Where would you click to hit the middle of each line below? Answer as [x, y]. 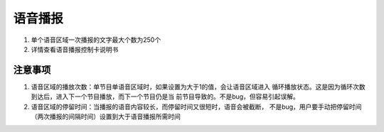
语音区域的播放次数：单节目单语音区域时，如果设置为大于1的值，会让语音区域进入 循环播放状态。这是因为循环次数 [198, 87]
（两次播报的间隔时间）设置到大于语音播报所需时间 [106, 116]
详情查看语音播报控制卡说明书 [75, 49]
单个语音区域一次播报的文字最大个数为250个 [96, 40]
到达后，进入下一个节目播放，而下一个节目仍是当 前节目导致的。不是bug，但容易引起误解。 [165, 97]
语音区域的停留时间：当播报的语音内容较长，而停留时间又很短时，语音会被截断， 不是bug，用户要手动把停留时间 [196, 106]
